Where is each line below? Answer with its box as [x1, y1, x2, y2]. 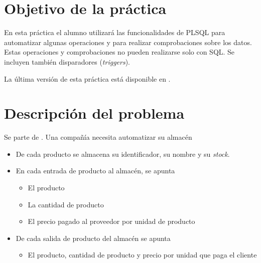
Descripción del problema [4, 103, 185, 123]
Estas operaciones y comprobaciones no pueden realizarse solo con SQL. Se [4, 47, 235, 57]
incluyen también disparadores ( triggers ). [4, 56, 130, 67]
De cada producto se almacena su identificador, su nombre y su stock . [16, 148, 230, 159]
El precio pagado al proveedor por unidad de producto [28, 216, 195, 226]
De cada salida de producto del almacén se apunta [16, 232, 171, 243]
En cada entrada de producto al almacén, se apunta [16, 165, 175, 176]
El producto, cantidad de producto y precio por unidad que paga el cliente [28, 249, 257, 260]
